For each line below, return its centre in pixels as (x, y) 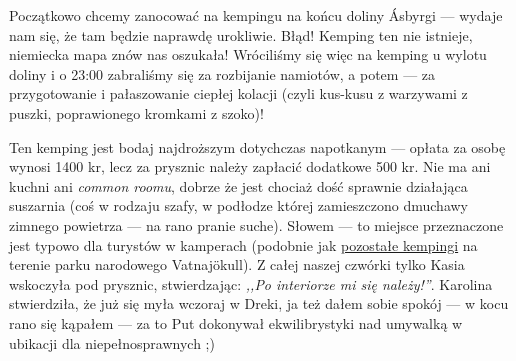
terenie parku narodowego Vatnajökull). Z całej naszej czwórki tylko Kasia (237, 264)
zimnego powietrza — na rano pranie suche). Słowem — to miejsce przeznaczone (256, 224)
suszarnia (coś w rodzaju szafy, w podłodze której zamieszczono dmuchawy (239, 205)
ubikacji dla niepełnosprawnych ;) (112, 342)
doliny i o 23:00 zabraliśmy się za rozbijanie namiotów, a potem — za (222, 73)
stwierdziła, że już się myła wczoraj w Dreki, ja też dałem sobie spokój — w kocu (259, 303)
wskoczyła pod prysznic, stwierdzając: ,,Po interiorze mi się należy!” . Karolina (251, 283)
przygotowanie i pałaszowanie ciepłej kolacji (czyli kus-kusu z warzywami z (238, 93)
